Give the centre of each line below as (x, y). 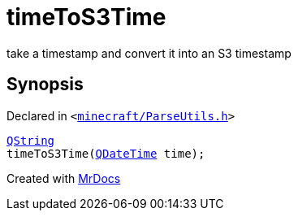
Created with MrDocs (64, 178)
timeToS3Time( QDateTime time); (106, 153)
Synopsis (45, 85)
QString (31, 140)
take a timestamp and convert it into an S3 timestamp (149, 53)
